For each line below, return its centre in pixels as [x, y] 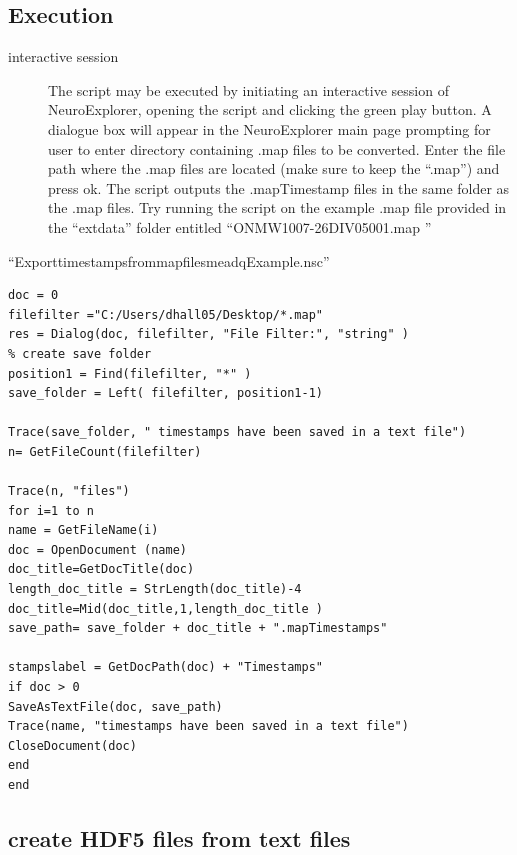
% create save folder [80, 353]
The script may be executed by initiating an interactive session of [248, 89]
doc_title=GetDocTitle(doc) [101, 569]
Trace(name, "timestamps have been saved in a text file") [208, 726]
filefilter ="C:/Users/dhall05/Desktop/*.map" [165, 314]
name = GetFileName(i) [83, 530]
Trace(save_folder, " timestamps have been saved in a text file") [237, 432]
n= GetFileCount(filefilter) [105, 451]
